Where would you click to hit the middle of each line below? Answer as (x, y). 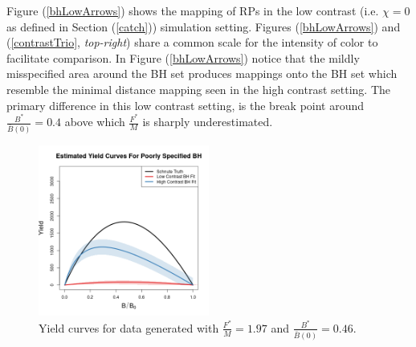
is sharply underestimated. (208, 122)
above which (95, 122)
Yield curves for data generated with (129, 327)
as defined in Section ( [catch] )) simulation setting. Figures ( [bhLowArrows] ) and (204, 26)
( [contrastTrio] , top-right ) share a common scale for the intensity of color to (192, 42)
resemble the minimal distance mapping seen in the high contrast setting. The (198, 89)
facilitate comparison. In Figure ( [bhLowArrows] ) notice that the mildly (183, 57)
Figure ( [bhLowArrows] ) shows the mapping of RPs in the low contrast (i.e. (193, 10)
